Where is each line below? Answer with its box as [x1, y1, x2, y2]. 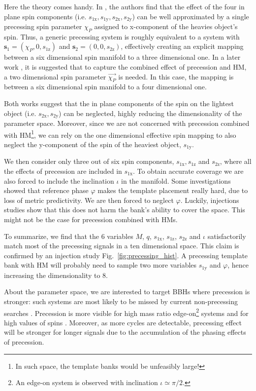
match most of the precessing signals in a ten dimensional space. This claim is [4, 240, 239, 251]
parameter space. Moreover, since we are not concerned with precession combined [4, 118, 250, 128]
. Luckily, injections [180, 195, 239, 205]
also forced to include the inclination [4, 175, 114, 186]
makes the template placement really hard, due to [97, 185, 248, 195]
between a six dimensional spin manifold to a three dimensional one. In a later [4, 52, 241, 62]
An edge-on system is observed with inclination [15, 377, 158, 388]
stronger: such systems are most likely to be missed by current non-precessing [4, 296, 238, 306]
